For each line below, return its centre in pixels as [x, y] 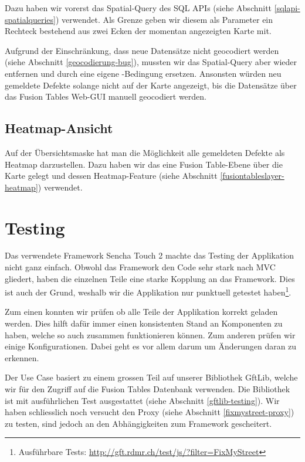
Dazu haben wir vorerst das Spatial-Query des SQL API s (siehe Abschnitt [138, 8]
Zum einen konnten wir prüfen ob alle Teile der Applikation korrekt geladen [141, 312]
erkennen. [22, 357]
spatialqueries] [30, 19]
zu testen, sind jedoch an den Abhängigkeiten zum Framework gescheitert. [138, 423]
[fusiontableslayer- [252, 176]
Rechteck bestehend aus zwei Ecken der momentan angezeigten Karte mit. [138, 31]
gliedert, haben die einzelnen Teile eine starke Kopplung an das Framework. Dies [150, 278]
